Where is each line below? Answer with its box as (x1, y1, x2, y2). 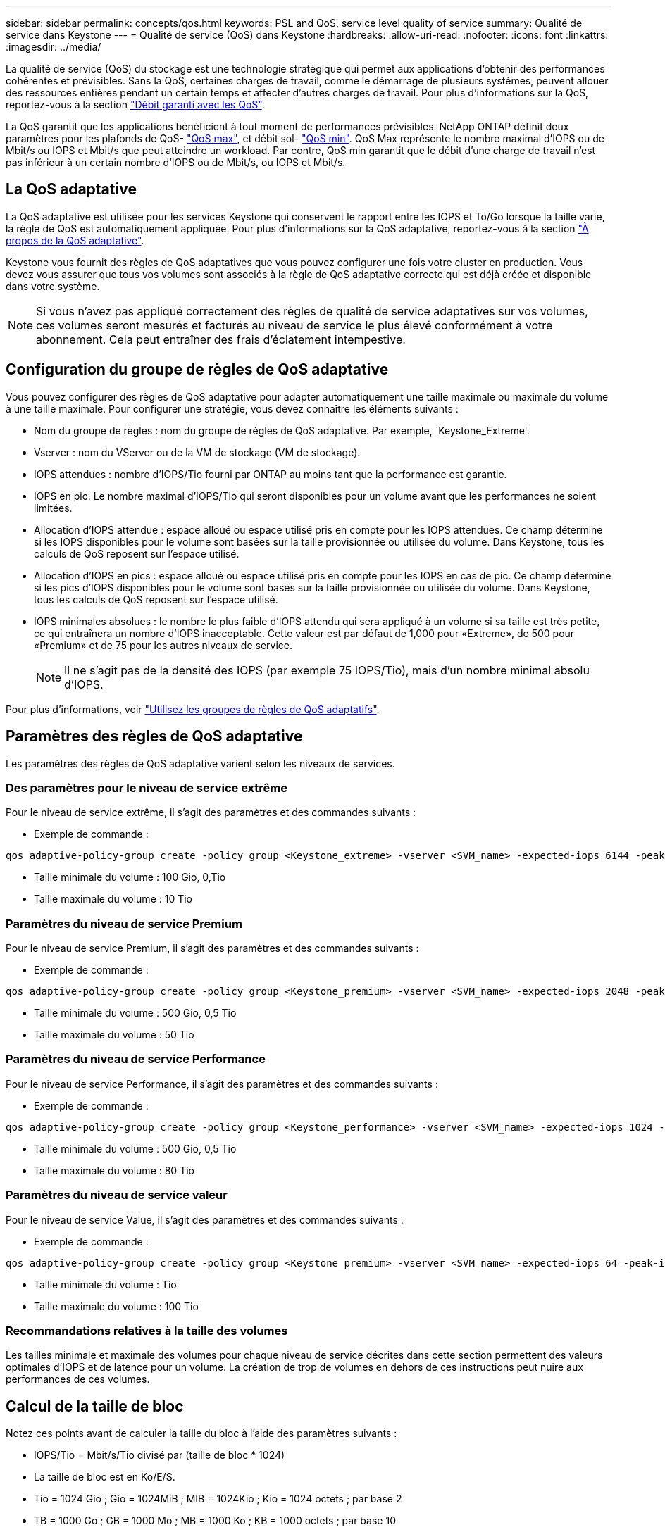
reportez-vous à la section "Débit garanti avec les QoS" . (6, 99, 265, 111)
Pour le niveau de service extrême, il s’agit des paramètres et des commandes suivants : (6, 806, 416, 819)
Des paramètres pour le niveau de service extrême (6, 780, 287, 795)
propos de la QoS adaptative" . (6, 234, 144, 246)
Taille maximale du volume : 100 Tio (34, 1300, 199, 1312)
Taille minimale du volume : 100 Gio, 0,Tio (34, 871, 226, 884)
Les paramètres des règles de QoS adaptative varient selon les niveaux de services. (6, 757, 395, 770)
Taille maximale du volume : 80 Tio (34, 1164, 194, 1176)
